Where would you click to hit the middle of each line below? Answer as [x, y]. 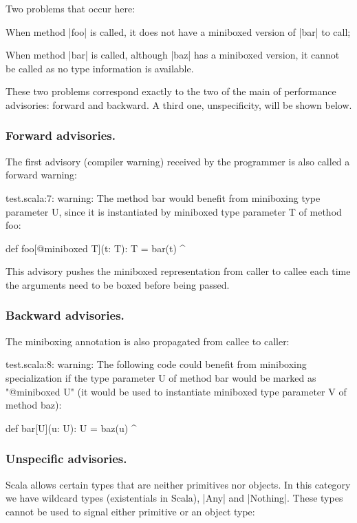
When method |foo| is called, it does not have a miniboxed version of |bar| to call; [178, 31]
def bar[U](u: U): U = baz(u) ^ [71, 428]
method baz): [34, 405]
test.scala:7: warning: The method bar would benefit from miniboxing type [163, 197]
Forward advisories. [61, 135]
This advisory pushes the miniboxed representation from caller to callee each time [178, 271]
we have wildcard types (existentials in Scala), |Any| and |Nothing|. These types [174, 498]
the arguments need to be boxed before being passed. [118, 284]
